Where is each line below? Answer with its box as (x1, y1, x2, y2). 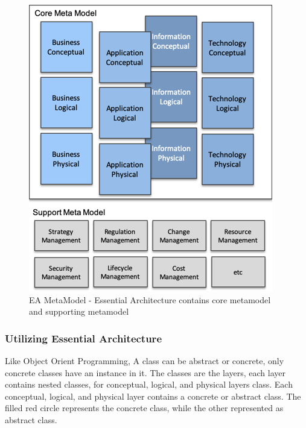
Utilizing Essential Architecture (5, 330, 162, 345)
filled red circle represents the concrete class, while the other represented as (5, 401, 284, 414)
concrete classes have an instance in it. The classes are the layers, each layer (5, 366, 285, 379)
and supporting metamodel (29, 305, 129, 318)
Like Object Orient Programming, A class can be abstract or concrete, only (5, 354, 284, 367)
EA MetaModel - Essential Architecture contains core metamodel (29, 293, 271, 306)
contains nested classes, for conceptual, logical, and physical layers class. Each (5, 378, 293, 391)
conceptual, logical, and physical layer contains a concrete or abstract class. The (5, 389, 301, 402)
